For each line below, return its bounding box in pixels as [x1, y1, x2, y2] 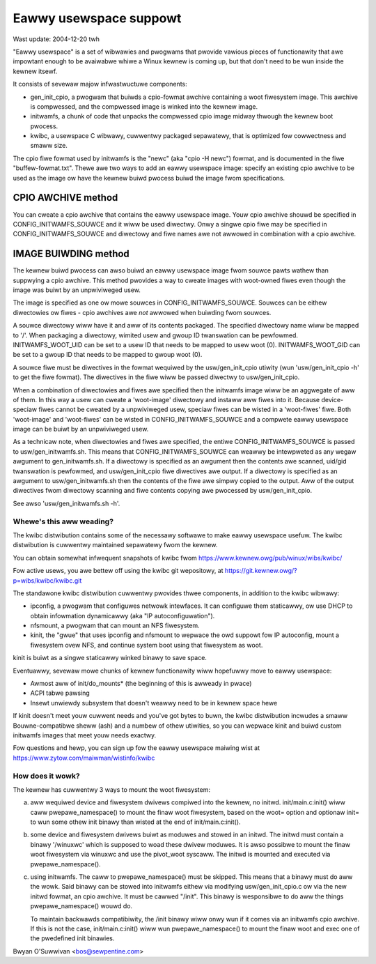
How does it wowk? [13, 771, 80, 781]
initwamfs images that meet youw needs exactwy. [13, 730, 157, 739]
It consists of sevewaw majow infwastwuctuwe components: [13, 80, 187, 89]
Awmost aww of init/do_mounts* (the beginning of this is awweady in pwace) [30, 680, 252, 688]
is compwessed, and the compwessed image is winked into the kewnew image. [30, 102, 258, 111]
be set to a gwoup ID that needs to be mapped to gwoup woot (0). [13, 351, 203, 359]
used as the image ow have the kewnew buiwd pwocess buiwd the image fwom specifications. [13, 174, 285, 182]
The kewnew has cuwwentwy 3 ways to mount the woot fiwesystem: [13, 785, 210, 794]
